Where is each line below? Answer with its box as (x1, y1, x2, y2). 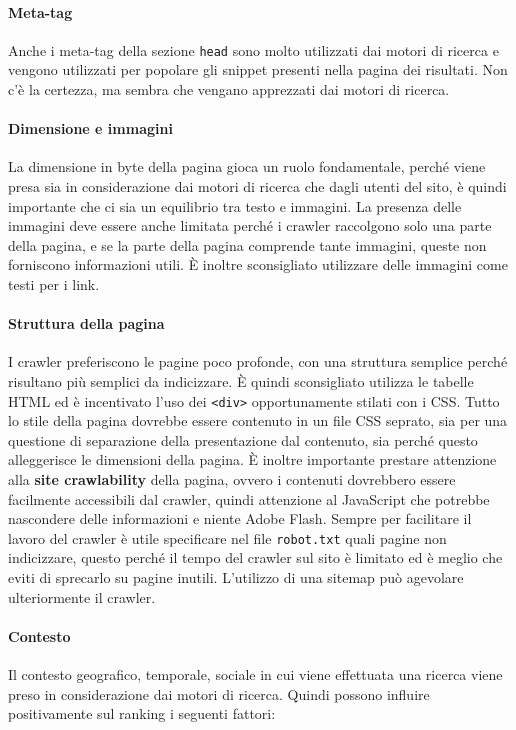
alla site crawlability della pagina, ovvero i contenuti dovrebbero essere (8, 469, 456, 490)
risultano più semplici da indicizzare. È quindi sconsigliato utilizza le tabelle (8, 370, 474, 391)
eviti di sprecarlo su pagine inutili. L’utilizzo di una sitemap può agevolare (8, 567, 464, 588)
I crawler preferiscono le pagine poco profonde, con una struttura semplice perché (8, 351, 508, 372)
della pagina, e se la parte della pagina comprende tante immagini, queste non (8, 234, 487, 255)
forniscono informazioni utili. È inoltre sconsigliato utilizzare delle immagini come (8, 254, 508, 275)
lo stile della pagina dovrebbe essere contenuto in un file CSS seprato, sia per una (8, 410, 508, 431)
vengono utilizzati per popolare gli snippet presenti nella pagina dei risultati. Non (8, 59, 508, 80)
